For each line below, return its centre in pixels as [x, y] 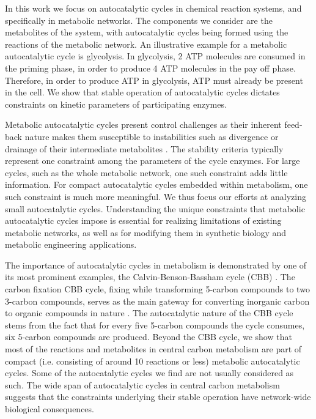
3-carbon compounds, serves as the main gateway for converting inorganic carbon [157, 301]
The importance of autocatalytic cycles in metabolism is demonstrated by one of [156, 265]
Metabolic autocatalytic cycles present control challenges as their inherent [143, 124]
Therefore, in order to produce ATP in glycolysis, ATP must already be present [154, 80]
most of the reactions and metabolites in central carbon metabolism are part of [153, 349]
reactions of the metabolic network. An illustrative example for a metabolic [146, 44]
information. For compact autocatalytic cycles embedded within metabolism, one [156, 184]
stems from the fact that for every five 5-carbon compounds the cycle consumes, [155, 324]
